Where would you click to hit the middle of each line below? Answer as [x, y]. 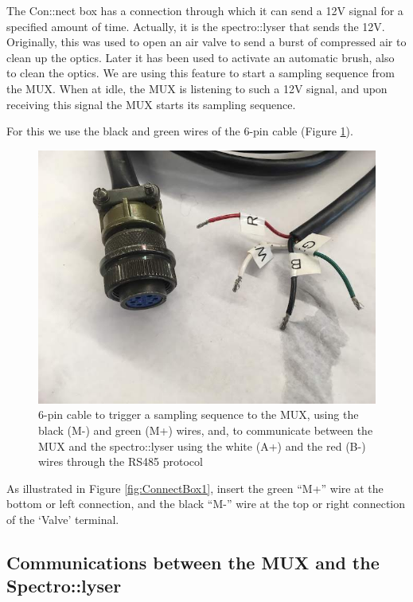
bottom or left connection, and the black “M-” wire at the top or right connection [206, 504]
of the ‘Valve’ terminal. [63, 519]
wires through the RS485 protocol [121, 461]
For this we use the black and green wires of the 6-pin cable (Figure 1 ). [180, 131]
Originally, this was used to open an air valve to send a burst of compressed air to [206, 42]
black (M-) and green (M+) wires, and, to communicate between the [206, 430]
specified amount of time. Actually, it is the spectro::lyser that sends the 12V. [196, 26]
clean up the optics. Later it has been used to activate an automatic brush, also [201, 57]
